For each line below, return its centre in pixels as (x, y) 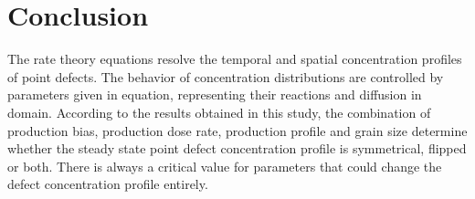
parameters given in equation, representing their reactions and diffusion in (215, 94)
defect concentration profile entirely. (108, 184)
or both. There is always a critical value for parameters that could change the (225, 166)
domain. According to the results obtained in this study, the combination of (219, 112)
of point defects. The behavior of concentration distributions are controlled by (226, 76)
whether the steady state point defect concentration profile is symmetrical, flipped (237, 148)
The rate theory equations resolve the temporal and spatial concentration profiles (235, 59)
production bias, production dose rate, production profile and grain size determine (237, 130)
